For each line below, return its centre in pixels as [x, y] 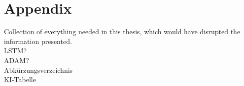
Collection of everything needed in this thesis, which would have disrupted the [122, 32]
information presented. [38, 41]
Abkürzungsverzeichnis [38, 70]
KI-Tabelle [20, 79]
